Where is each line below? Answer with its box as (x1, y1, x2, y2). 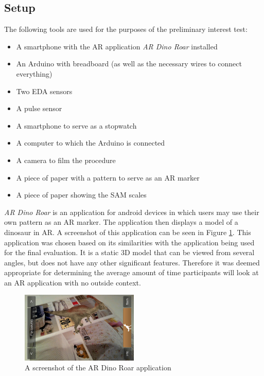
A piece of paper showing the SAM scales (16, 189, 147, 200)
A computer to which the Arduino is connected (16, 137, 165, 148)
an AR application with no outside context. (4, 277, 141, 288)
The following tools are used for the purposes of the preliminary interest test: (4, 24, 248, 34)
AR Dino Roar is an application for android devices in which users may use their (4, 206, 259, 217)
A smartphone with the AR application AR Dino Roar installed (16, 41, 218, 51)
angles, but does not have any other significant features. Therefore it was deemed (4, 257, 260, 267)
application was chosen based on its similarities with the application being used (4, 237, 255, 247)
